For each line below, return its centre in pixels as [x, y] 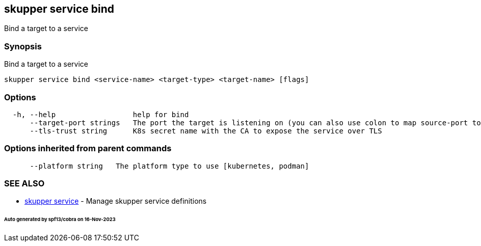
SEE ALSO [24, 184]
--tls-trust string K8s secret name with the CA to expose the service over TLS [206, 131]
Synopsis [23, 46]
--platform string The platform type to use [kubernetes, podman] [169, 166]
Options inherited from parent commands [88, 148]
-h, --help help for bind [101, 114]
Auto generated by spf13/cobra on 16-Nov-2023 [60, 220]
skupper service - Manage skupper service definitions [116, 201]
